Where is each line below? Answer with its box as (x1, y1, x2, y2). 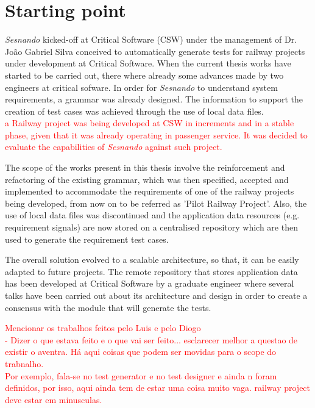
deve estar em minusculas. (5, 393, 102, 406)
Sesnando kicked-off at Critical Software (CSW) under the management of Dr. (5, 33, 297, 46)
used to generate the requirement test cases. (5, 232, 169, 245)
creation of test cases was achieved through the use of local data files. (5, 104, 264, 117)
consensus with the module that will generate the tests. (5, 301, 211, 313)
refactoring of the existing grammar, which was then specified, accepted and (5, 173, 289, 185)
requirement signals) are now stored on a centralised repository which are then (5, 221, 298, 234)
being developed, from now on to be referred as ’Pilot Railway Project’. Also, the (5, 196, 307, 209)
